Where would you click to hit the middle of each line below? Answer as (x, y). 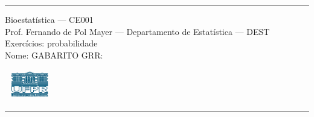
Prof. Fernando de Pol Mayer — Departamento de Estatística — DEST (137, 31)
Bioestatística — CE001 (49, 19)
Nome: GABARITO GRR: (54, 55)
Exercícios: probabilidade (51, 43)
